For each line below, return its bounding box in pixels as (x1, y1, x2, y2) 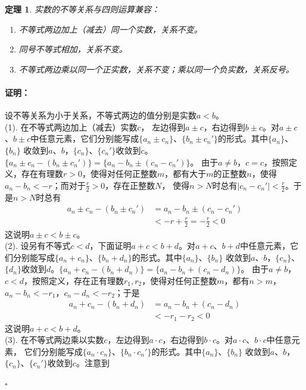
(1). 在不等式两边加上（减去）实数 (5, 120, 138, 133)
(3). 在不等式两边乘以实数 (5, 333, 104, 346)
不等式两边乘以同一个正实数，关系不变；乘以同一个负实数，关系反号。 (18, 63, 294, 75)
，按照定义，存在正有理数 (24, 274, 124, 286)
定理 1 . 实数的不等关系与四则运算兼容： (5, 3, 160, 15)
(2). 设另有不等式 (5, 239, 71, 252)
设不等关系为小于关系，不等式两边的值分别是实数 (5, 109, 196, 121)
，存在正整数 (105, 179, 155, 191)
